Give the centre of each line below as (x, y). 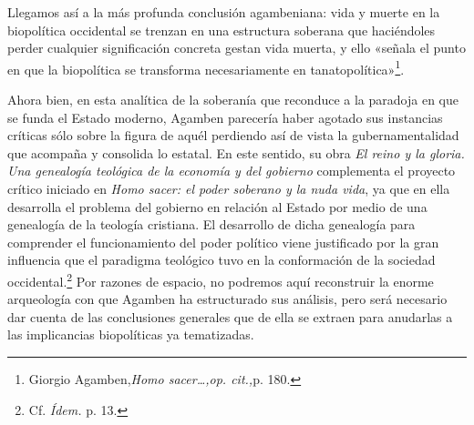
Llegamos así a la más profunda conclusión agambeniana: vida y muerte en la (224, 12)
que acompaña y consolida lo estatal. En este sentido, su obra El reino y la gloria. (236, 152)
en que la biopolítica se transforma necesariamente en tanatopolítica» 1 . (206, 67)
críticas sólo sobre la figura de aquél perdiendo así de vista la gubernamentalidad (233, 135)
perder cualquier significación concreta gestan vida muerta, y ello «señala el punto (237, 48)
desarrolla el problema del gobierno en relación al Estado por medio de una (217, 206)
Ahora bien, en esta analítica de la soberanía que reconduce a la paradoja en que (233, 100)
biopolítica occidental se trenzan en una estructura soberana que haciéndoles (222, 30)
